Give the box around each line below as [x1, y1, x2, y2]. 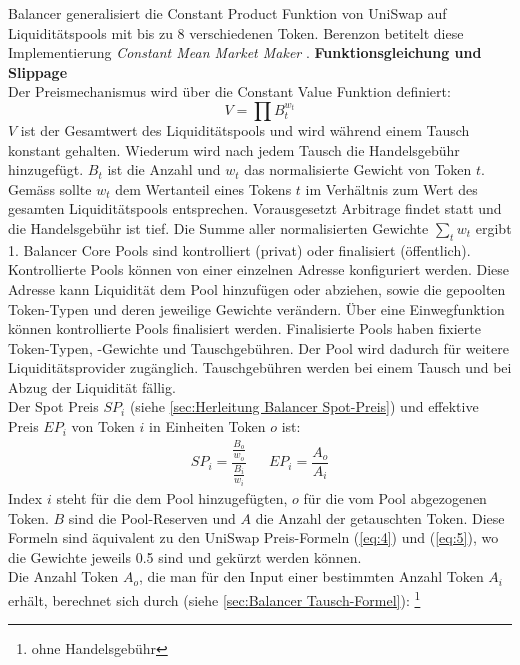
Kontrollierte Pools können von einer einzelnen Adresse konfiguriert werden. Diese [8, 259, 510, 280]
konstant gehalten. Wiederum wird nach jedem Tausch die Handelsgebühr [8, 139, 460, 160]
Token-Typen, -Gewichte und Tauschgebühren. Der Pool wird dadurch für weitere [8, 337, 509, 358]
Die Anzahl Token [8, 566, 119, 587]
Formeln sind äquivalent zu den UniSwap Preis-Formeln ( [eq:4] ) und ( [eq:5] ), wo [8, 527, 499, 548]
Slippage [8, 61, 68, 82]
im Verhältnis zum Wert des [305, 178, 478, 199]
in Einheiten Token [149, 416, 266, 437]
